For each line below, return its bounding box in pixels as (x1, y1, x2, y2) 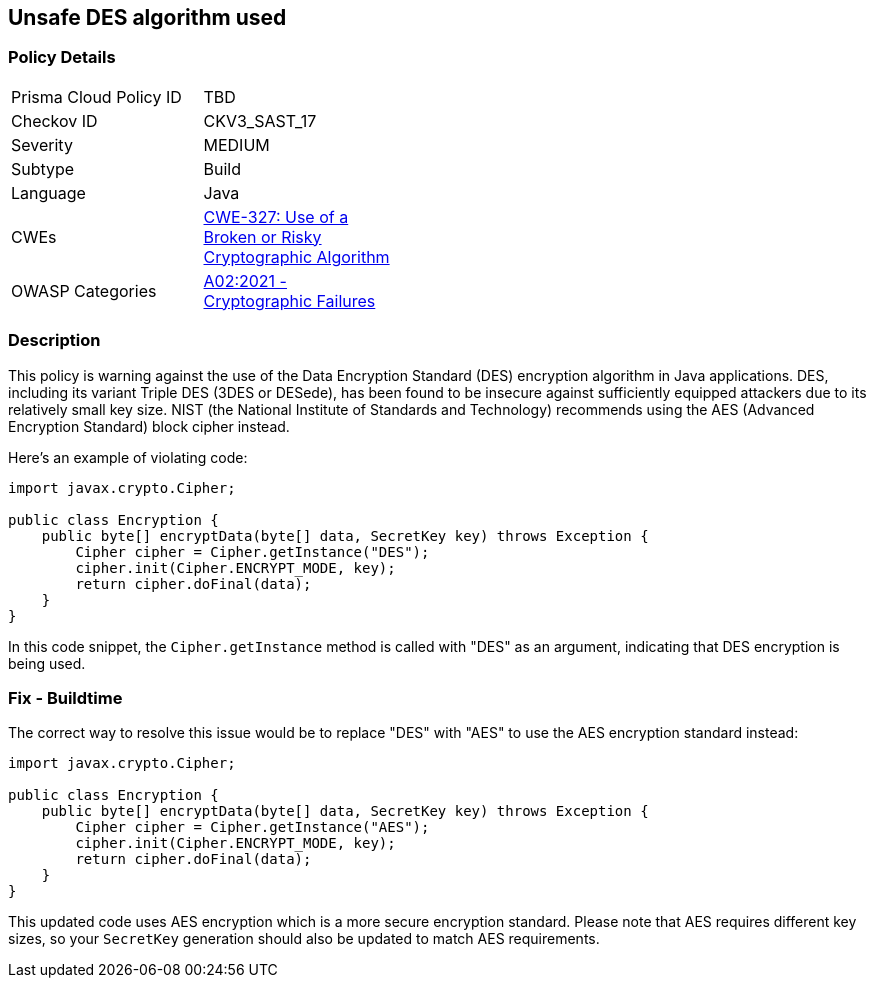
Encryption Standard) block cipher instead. (8, 417, 290, 435)
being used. (8, 654, 86, 672)
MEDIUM (203, 134, 270, 155)
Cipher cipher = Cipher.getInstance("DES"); (75, 543, 430, 560)
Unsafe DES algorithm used (8, 5, 287, 30)
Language (11, 182, 86, 203)
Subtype (11, 158, 75, 179)
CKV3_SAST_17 (203, 110, 317, 131)
